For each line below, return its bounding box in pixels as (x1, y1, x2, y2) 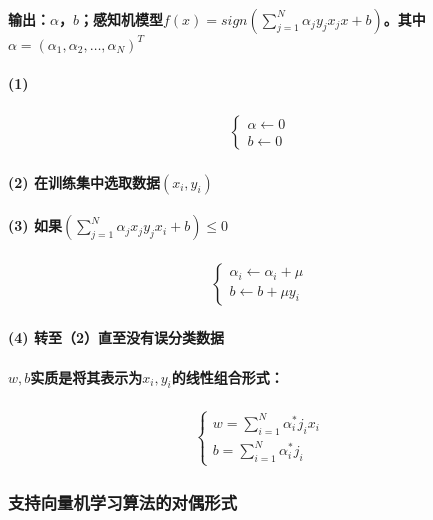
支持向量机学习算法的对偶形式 (8, 490, 238, 515)
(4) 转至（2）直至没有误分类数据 (8, 327, 224, 348)
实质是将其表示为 (30, 366, 143, 387)
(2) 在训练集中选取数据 (8, 171, 160, 192)
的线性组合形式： (171, 366, 284, 387)
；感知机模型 (78, 8, 163, 29)
